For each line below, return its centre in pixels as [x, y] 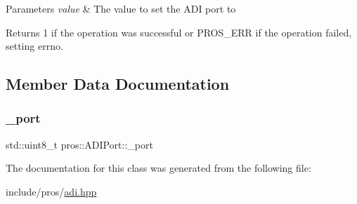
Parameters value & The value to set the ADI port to [121, 8]
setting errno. [34, 46]
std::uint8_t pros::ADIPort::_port [79, 144]
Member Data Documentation [118, 84]
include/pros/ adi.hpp [51, 191]
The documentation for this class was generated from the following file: [158, 168]
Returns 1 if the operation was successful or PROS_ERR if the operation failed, [179, 32]
